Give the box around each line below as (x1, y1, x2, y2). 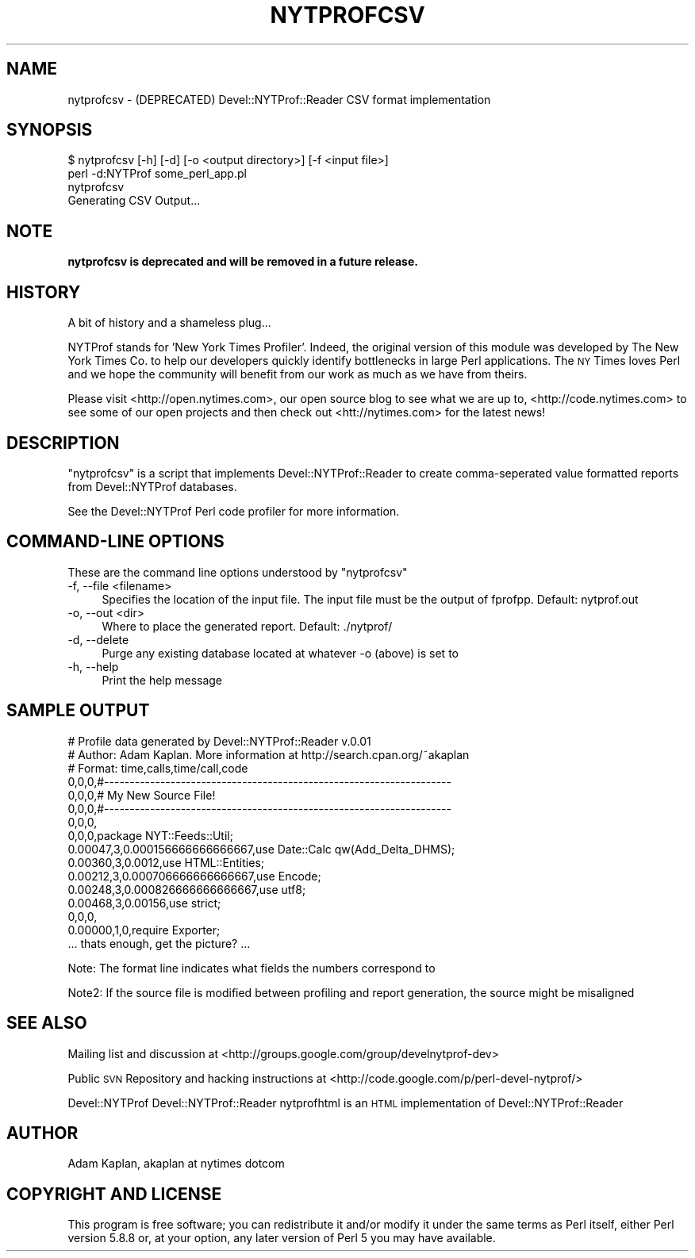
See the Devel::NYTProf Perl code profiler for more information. (67, 504, 400, 518)
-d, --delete (67, 632, 129, 646)
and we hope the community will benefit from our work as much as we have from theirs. (67, 367, 528, 382)
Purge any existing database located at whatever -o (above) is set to (102, 646, 459, 660)
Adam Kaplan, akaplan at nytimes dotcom (67, 1156, 285, 1171)
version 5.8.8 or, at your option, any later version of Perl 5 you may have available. (67, 1231, 496, 1245)
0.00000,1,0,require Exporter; (67, 922, 221, 937)
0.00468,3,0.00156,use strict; (67, 896, 221, 910)
